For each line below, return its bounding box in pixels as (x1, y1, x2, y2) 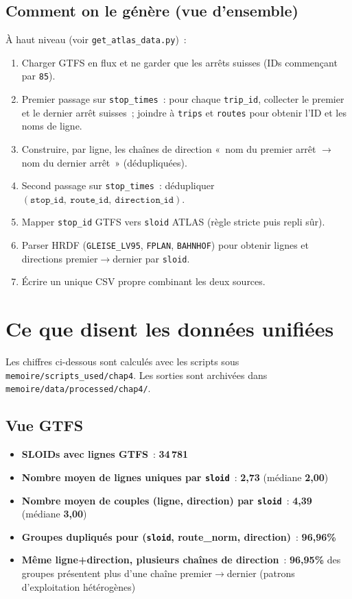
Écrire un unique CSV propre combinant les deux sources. (21, 274, 266, 289)
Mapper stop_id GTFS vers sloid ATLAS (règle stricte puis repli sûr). (21, 215, 325, 229)
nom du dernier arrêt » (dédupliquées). (21, 155, 187, 169)
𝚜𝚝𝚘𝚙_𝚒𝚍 (30, 195, 64, 205)
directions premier (21, 251, 98, 265)
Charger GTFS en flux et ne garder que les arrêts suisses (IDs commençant (21, 55, 338, 69)
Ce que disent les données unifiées (5, 315, 334, 343)
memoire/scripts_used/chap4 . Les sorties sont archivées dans (5, 367, 268, 382)
